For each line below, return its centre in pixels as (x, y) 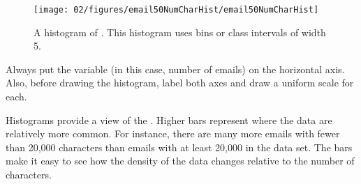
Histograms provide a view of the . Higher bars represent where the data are (169, 120)
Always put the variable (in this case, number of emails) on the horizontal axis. (175, 69)
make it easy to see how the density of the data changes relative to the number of (180, 161)
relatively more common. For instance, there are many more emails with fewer (173, 133)
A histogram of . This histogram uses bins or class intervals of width (180, 32)
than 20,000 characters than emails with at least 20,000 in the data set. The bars (179, 147)
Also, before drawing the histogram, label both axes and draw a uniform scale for (180, 83)
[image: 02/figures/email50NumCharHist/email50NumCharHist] (176, 10)
